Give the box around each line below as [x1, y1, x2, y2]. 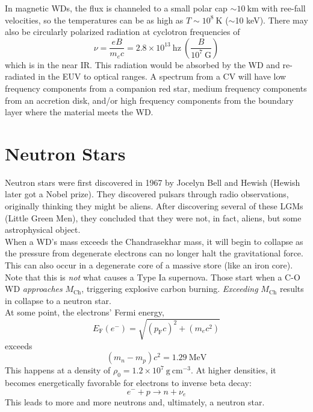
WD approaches [5, 282, 63, 295]
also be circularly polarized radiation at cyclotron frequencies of [5, 25, 240, 38]
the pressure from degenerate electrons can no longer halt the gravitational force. [5, 247, 303, 259]
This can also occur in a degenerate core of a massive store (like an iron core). [5, 259, 293, 271]
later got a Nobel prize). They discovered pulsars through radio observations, [5, 188, 289, 200]
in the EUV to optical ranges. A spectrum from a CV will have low [38, 70, 287, 83]
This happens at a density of [5, 364, 111, 376]
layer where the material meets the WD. [5, 106, 153, 118]
